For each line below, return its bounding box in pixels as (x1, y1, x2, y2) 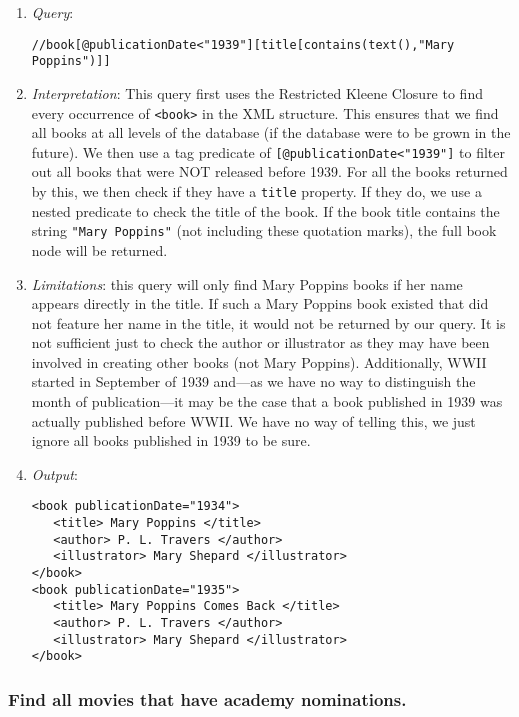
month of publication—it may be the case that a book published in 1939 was (31, 391, 503, 412)
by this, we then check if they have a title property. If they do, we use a (31, 181, 482, 201)
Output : (31, 463, 78, 484)
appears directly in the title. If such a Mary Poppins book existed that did (31, 293, 489, 314)
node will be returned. (31, 239, 168, 260)
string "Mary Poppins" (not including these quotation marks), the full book (31, 220, 497, 241)
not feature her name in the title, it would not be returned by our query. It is (31, 312, 506, 333)
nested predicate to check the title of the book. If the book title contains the (31, 200, 500, 221)
